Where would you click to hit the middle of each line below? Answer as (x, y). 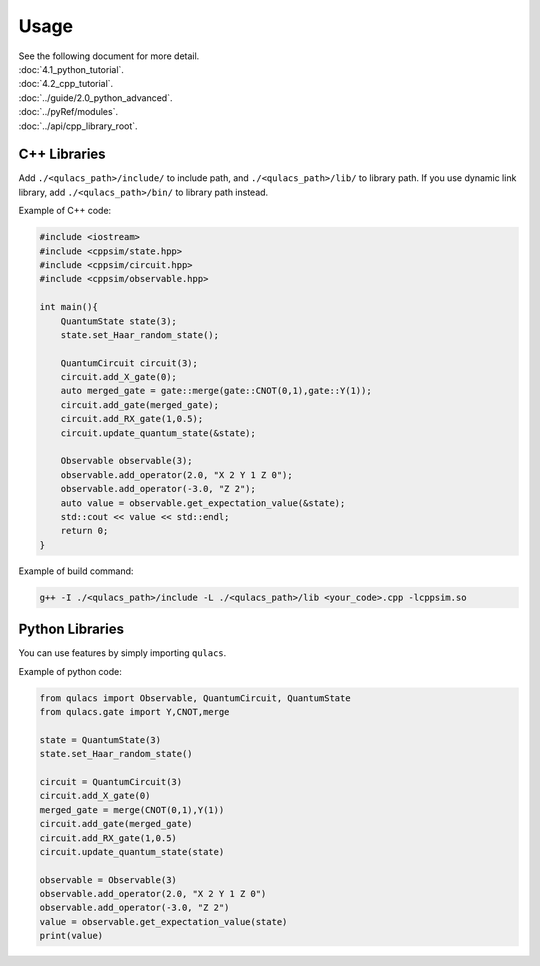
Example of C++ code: (65, 211)
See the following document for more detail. (109, 56)
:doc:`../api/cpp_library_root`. (78, 126)
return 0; (84, 531)
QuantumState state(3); (118, 321)
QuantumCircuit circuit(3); (129, 363)
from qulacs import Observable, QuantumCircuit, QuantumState (195, 698)
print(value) (71, 936)
